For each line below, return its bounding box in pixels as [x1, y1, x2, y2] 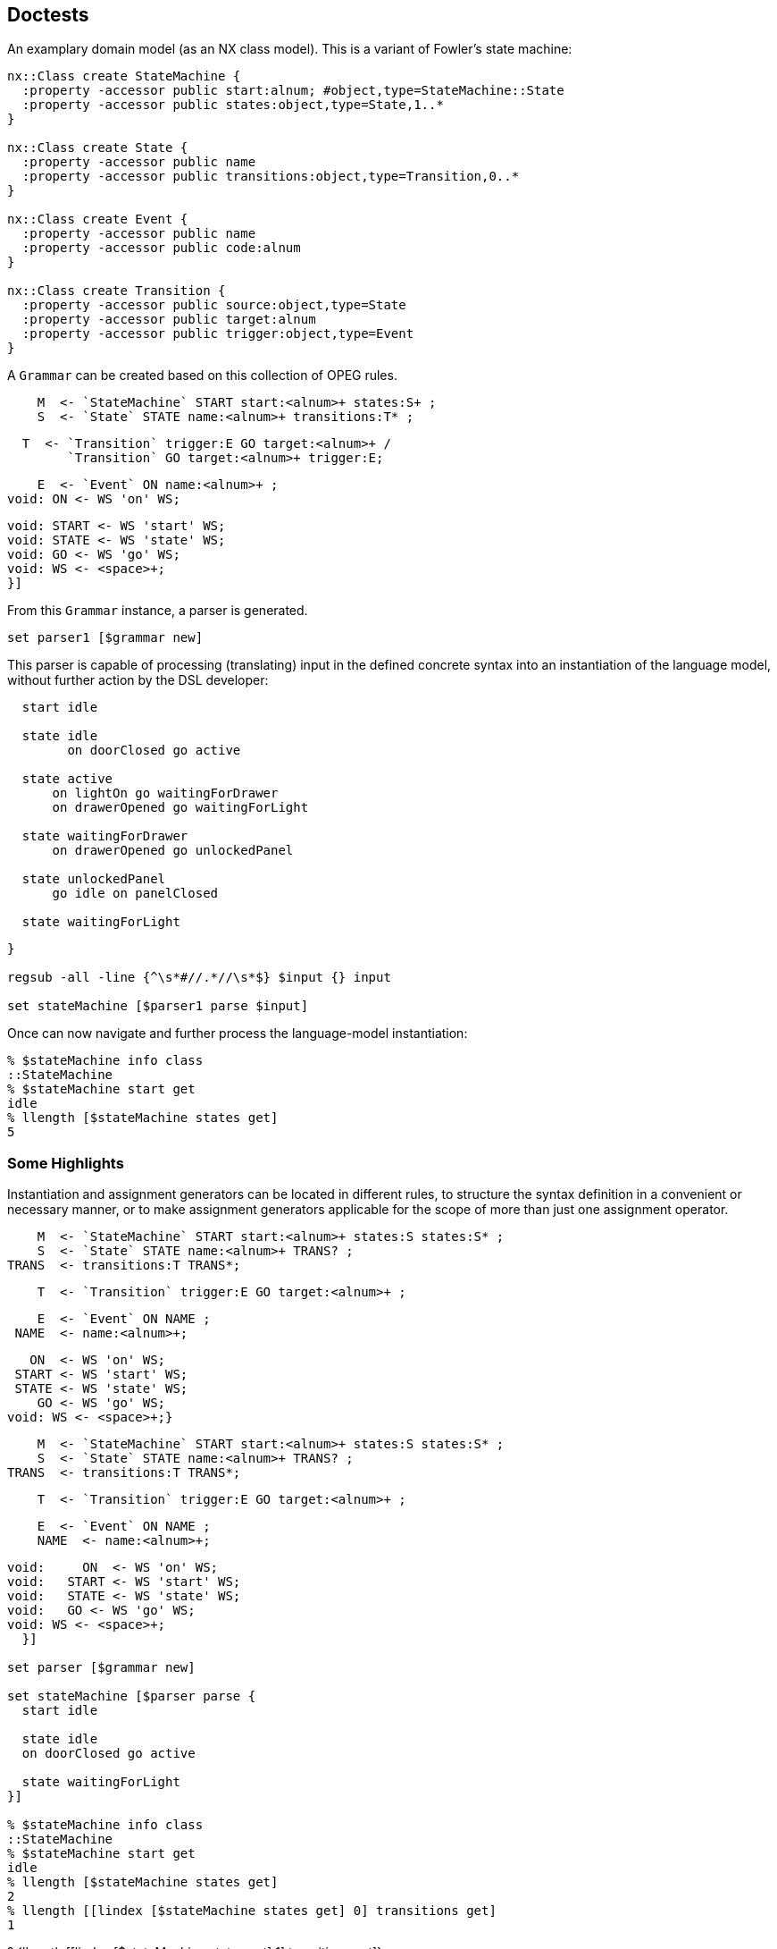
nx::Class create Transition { [7, 283, 226, 299]
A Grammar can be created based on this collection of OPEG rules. [7, 367, 397, 384]
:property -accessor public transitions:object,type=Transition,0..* [21, 169, 520, 184]
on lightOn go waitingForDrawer [52, 786, 279, 801]
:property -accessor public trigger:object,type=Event [21, 326, 414, 342]
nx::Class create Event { [7, 212, 188, 227]
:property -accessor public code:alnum [21, 240, 301, 256]
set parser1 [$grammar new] [7, 630, 204, 645]
